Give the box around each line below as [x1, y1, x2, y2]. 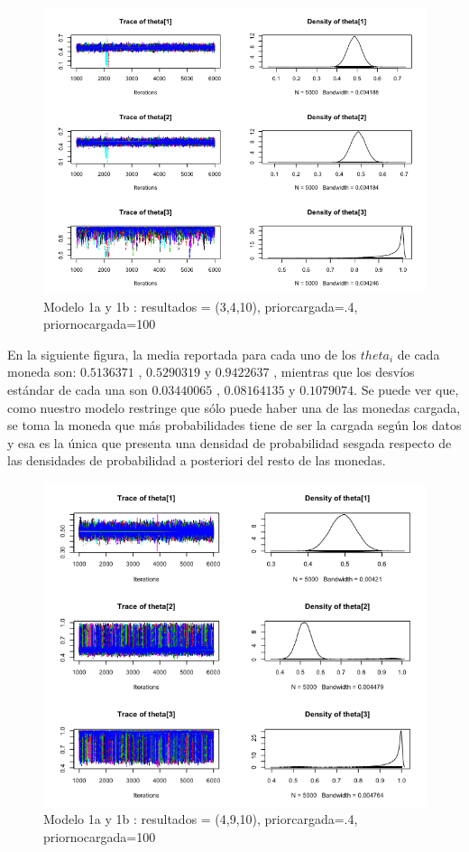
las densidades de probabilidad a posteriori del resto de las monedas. [7, 451, 386, 470]
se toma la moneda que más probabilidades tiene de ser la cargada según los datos [7, 416, 462, 435]
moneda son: [7, 362, 77, 381]
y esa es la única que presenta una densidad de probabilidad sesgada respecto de [7, 433, 452, 452]
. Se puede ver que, [354, 379, 459, 398]
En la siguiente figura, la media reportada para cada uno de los [7, 344, 357, 363]
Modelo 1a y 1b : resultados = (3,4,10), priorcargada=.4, [43, 296, 358, 315]
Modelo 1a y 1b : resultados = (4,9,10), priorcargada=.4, [43, 810, 358, 829]
